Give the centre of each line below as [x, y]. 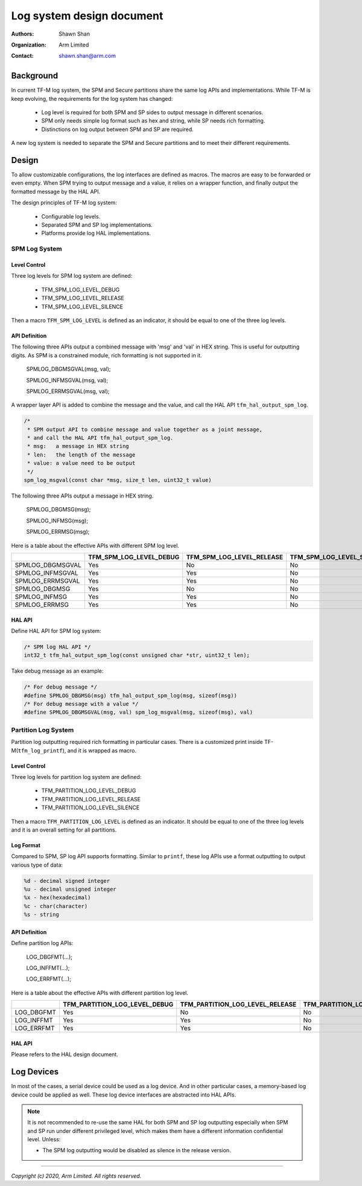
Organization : [29, 45]
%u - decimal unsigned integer [70, 889]
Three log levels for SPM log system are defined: [72, 276]
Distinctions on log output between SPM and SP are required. [118, 129]
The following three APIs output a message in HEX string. [82, 496]
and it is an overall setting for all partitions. [64, 830]
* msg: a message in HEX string [78, 446]
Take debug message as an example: [57, 671]
